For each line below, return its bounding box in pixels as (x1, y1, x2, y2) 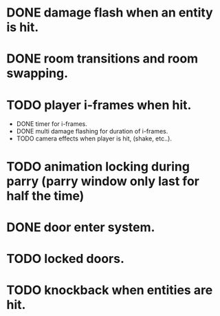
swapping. (6, 65, 69, 81)
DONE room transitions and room (6, 51, 199, 67)
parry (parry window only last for (6, 173, 200, 189)
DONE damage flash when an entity (6, 5, 214, 21)
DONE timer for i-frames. (16, 120, 87, 128)
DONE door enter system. (6, 219, 155, 235)
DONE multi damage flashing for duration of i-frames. (16, 127, 168, 136)
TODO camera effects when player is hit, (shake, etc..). (16, 134, 173, 143)
